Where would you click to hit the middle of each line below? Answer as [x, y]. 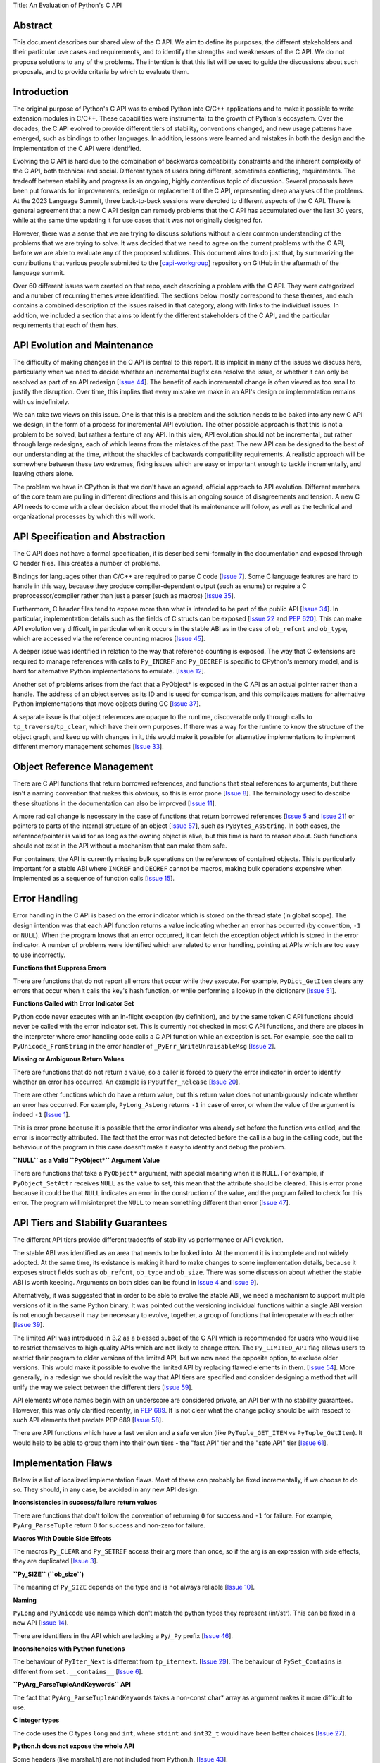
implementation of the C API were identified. [77, 148]
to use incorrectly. [39, 955]
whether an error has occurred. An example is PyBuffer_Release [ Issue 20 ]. [127, 1082]
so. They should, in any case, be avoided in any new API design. [106, 1489]
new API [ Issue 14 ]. [41, 1623]
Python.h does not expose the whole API [74, 1746]
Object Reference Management [83, 766]
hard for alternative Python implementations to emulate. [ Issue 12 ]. [109, 671]
